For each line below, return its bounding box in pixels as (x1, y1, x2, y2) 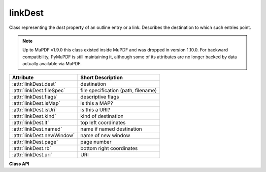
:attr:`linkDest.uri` (12, 151, 53, 158)
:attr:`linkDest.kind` (12, 113, 56, 120)
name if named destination (80, 125, 142, 132)
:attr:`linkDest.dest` (12, 80, 57, 87)
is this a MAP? (80, 99, 113, 106)
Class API (9, 161, 30, 167)
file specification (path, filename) (80, 87, 157, 94)
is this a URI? (80, 106, 110, 113)
